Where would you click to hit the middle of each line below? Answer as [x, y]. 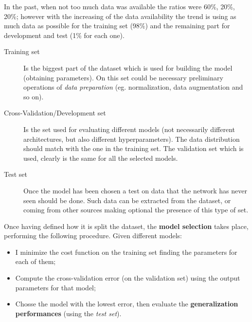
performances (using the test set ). [68, 313]
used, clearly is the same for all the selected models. [101, 158]
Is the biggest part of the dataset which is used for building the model [128, 67]
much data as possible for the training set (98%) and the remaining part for [117, 26]
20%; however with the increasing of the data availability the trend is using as [120, 16]
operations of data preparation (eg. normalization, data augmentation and [133, 87]
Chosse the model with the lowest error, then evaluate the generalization [127, 304]
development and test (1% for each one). [64, 35]
